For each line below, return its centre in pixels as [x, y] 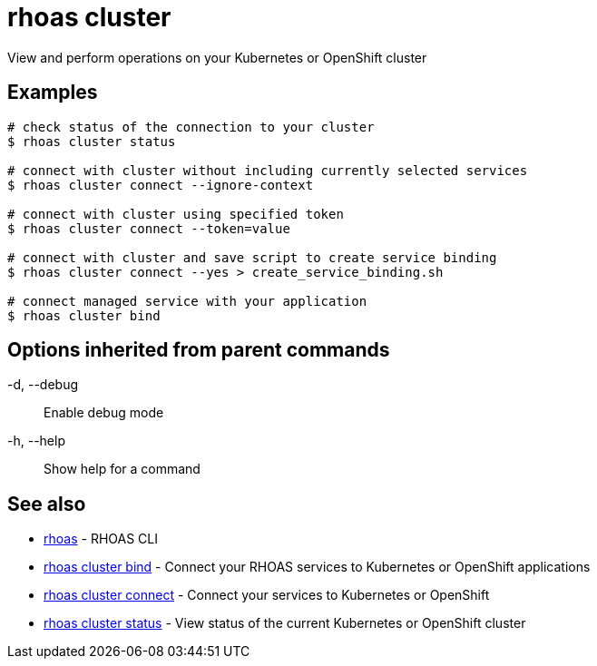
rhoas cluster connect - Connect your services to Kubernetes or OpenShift [267, 595]
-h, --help [36, 441]
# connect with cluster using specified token [176, 214]
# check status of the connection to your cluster [191, 127]
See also [47, 504]
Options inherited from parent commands [199, 350]
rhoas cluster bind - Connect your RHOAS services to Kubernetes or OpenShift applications [317, 567]
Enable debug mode [104, 413]
